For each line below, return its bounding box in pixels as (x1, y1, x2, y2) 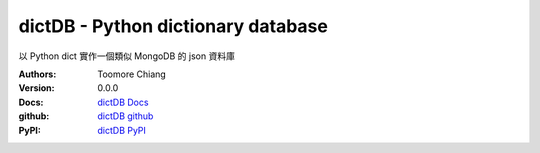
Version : (18, 82, 55, 94)
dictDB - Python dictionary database (18, 15, 329, 37)
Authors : (18, 68, 57, 80)
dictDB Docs (97, 96, 149, 108)
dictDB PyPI (97, 124, 147, 136)
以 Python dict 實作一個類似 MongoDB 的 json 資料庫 (18, 50, 235, 62)
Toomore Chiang (97, 68, 167, 80)
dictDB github (97, 110, 154, 122)
